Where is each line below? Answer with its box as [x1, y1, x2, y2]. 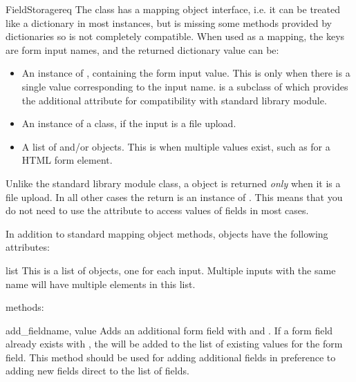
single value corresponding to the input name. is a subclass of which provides [21, 79, 348, 93]
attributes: [6, 240, 50, 254]
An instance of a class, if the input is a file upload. [21, 116, 236, 131]
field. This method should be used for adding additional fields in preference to [6, 350, 336, 364]
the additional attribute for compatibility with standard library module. [21, 93, 327, 107]
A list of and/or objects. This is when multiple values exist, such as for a [21, 139, 330, 153]
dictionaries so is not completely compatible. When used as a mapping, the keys [6, 29, 345, 44]
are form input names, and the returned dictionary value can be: [6, 42, 279, 57]
